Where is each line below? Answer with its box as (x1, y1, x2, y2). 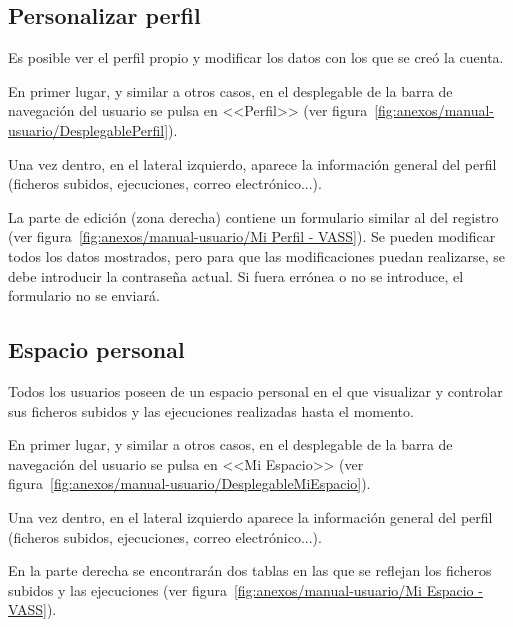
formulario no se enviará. (8, 285, 160, 306)
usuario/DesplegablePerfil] (8, 119, 169, 140)
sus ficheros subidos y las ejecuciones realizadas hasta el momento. (8, 400, 414, 421)
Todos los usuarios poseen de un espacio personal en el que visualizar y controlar (8, 380, 503, 401)
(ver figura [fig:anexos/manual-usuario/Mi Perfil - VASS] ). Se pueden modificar (8, 226, 496, 247)
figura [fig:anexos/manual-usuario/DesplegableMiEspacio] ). (8, 473, 371, 494)
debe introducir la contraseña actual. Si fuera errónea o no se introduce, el (8, 265, 464, 286)
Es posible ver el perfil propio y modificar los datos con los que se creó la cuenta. (8, 47, 504, 68)
